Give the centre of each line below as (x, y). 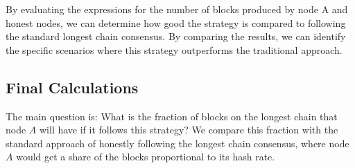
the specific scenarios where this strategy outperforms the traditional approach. (174, 49)
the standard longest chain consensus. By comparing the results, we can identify (176, 36)
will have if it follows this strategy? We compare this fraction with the (189, 130)
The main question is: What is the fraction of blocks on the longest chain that (172, 116)
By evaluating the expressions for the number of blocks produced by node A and (177, 9)
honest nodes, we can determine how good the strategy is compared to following (176, 22)
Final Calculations (72, 87)
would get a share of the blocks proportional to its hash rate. (146, 157)
